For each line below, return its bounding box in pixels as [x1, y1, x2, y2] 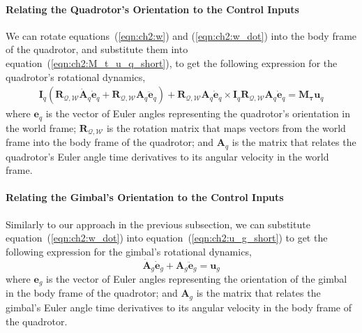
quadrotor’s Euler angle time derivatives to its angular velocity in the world [6, 149, 329, 163]
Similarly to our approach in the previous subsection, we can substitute [6, 216, 310, 231]
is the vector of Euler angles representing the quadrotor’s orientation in [45, 106, 351, 121]
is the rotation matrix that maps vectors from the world [106, 120, 346, 135]
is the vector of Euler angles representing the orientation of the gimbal [46, 272, 347, 286]
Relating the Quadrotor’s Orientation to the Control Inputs [6, 1, 299, 16]
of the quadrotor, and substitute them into [6, 42, 188, 57]
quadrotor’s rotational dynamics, [6, 69, 146, 84]
